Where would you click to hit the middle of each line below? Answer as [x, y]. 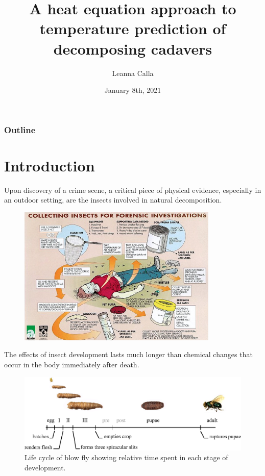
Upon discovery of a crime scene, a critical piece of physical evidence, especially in [133, 190]
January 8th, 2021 [133, 90]
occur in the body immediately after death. [72, 364]
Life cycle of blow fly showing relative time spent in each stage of [126, 457]
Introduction [50, 165]
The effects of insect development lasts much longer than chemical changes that [128, 354]
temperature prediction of [133, 28]
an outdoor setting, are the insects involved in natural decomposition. [113, 200]
